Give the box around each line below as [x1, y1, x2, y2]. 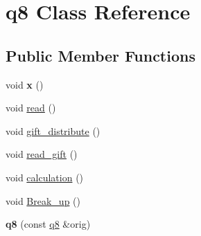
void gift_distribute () [6, 123, 101, 138]
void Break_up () [6, 193, 80, 208]
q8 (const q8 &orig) [6, 217, 91, 231]
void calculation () [6, 170, 84, 184]
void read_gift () [6, 147, 78, 161]
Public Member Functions [6, 44, 195, 66]
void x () [6, 77, 44, 91]
